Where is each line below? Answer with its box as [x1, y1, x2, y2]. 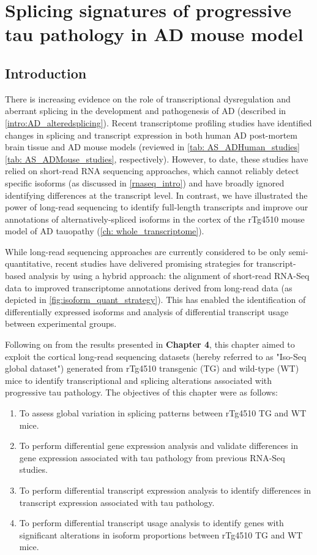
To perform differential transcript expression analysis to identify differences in [19, 483, 311, 496]
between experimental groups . [5, 317, 117, 330]
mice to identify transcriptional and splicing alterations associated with [5, 373, 272, 386]
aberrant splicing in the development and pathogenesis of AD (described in [5, 104, 286, 117]
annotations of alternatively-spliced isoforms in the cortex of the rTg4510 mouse [5, 212, 305, 225]
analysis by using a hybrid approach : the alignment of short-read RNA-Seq [28, 269, 310, 282]
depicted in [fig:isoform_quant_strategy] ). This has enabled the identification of [5, 293, 306, 306]
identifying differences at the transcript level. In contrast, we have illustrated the [5, 188, 308, 201]
